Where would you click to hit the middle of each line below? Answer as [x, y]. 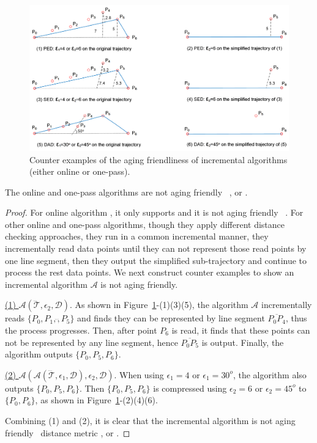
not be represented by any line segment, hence [91, 342]
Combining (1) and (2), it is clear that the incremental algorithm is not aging [150, 420]
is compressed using [190, 388]
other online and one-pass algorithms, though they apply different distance [145, 224]
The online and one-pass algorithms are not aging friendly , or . [126, 192]
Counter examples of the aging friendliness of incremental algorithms [158, 159]
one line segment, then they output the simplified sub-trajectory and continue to [156, 260]
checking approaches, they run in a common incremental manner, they [137, 236]
